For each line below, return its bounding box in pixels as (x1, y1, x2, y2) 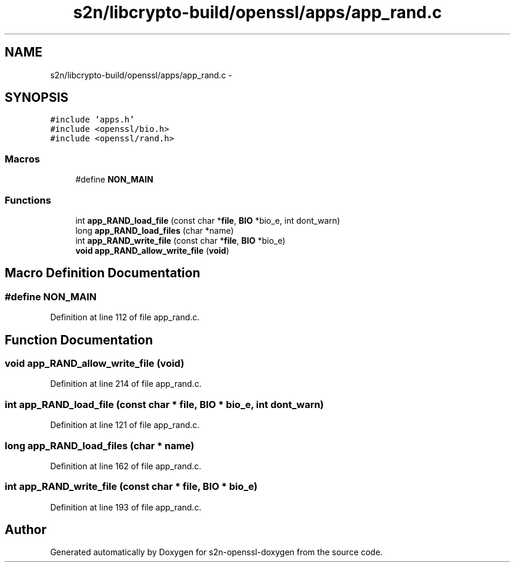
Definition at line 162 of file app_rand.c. (50, 460, 202, 471)
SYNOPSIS (5, 90, 69, 105)
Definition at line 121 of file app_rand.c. (50, 420, 200, 430)
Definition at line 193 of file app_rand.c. (50, 502, 202, 512)
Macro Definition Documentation (5, 266, 200, 281)
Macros (5, 152, 40, 165)
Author (5, 522, 46, 538)
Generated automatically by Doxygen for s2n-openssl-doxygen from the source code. (50, 547, 383, 558)
